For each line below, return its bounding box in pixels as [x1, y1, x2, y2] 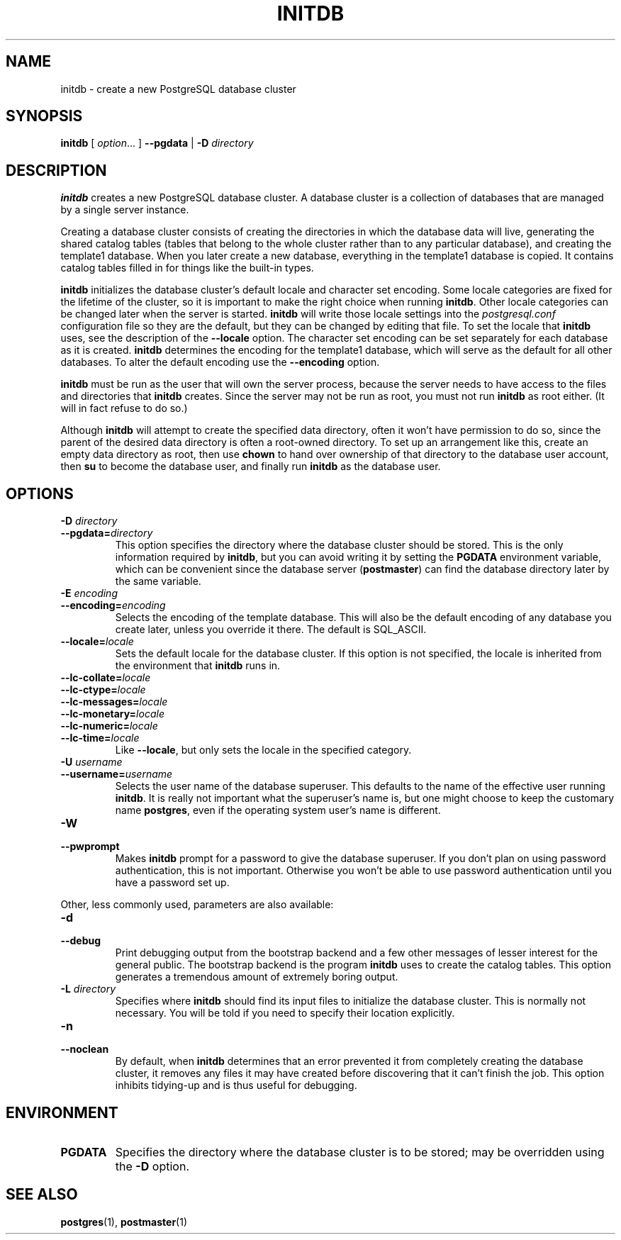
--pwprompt [60, 840, 120, 853]
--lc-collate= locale [60, 671, 151, 684]
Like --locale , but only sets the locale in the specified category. [115, 744, 412, 756]
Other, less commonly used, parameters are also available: [60, 898, 334, 911]
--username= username [60, 768, 173, 781]
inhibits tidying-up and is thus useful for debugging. [115, 1079, 357, 1092]
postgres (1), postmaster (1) [60, 1215, 187, 1228]
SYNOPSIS [6, 107, 83, 125]
